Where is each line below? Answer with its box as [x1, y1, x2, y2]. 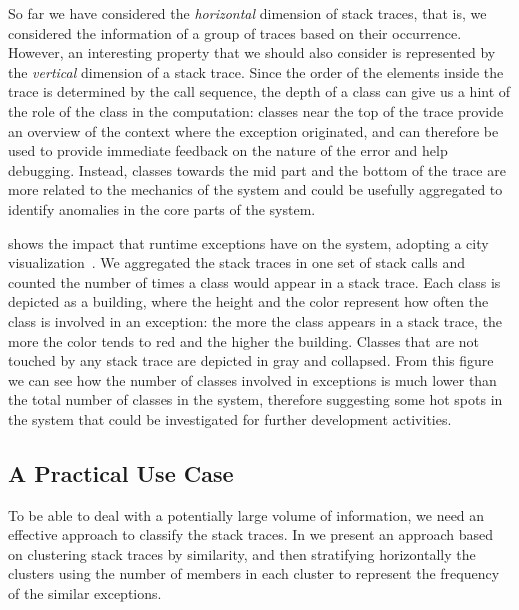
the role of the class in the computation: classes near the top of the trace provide [8, 100, 504, 121]
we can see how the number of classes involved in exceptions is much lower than [8, 369, 497, 390]
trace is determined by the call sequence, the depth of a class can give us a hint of [8, 81, 511, 102]
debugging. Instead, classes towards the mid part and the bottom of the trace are [8, 159, 506, 180]
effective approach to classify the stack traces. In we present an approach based [8, 524, 494, 545]
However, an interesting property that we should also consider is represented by [8, 42, 496, 63]
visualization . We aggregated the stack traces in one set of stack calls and [8, 252, 466, 273]
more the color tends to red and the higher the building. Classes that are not [8, 330, 480, 351]
